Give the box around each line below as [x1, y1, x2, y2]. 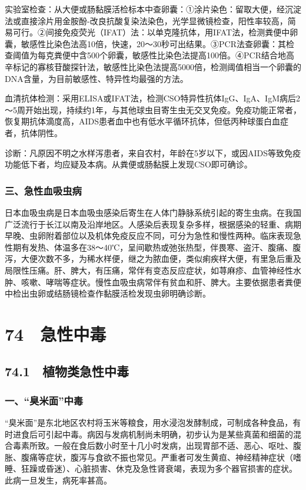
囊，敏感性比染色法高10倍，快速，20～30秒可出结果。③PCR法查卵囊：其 [5, 37, 286, 50]
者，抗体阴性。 [5, 126, 62, 139]
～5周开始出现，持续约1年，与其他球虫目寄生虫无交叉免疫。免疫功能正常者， [5, 103, 301, 116]
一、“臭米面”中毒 [5, 393, 84, 407]
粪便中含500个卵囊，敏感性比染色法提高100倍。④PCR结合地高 [54, 49, 294, 61]
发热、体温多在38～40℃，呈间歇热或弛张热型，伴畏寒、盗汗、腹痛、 [29, 241, 293, 253]
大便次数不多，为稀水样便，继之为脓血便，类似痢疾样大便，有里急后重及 [21, 252, 301, 265]
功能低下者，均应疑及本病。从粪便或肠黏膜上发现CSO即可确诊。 [5, 158, 252, 170]
